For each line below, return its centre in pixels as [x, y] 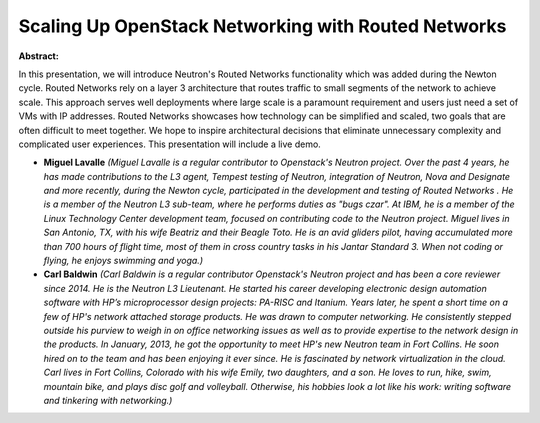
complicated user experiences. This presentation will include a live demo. [170, 144]
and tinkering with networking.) [108, 400]
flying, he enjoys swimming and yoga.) [123, 261]
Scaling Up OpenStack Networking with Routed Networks [262, 26]
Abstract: [38, 56]
